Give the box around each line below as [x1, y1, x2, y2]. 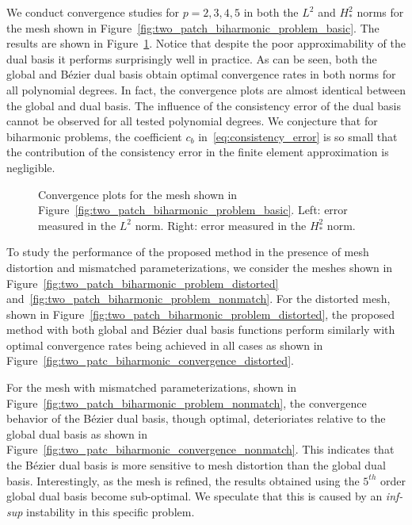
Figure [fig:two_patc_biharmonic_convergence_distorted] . [6, 352, 294, 369]
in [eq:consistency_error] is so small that [198, 128, 398, 144]
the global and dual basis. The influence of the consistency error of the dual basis [6, 97, 401, 113]
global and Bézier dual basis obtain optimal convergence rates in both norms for [6, 66, 396, 82]
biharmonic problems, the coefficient [6, 128, 182, 144]
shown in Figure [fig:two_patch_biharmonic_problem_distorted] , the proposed [6, 305, 395, 322]
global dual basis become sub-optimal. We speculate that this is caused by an [6, 488, 383, 504]
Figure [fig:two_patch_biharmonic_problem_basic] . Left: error [38, 201, 348, 218]
